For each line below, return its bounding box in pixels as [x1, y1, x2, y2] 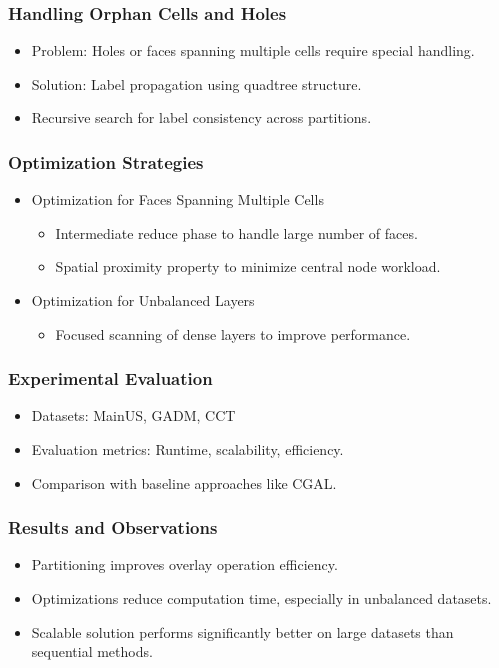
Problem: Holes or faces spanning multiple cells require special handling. [31, 40, 475, 61]
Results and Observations [8, 515, 218, 540]
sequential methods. [31, 641, 153, 662]
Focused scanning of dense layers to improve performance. [55, 323, 411, 344]
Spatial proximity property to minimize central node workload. [55, 256, 441, 277]
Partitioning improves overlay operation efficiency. [31, 554, 338, 575]
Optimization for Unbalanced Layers [31, 290, 255, 310]
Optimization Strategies [8, 149, 204, 174]
